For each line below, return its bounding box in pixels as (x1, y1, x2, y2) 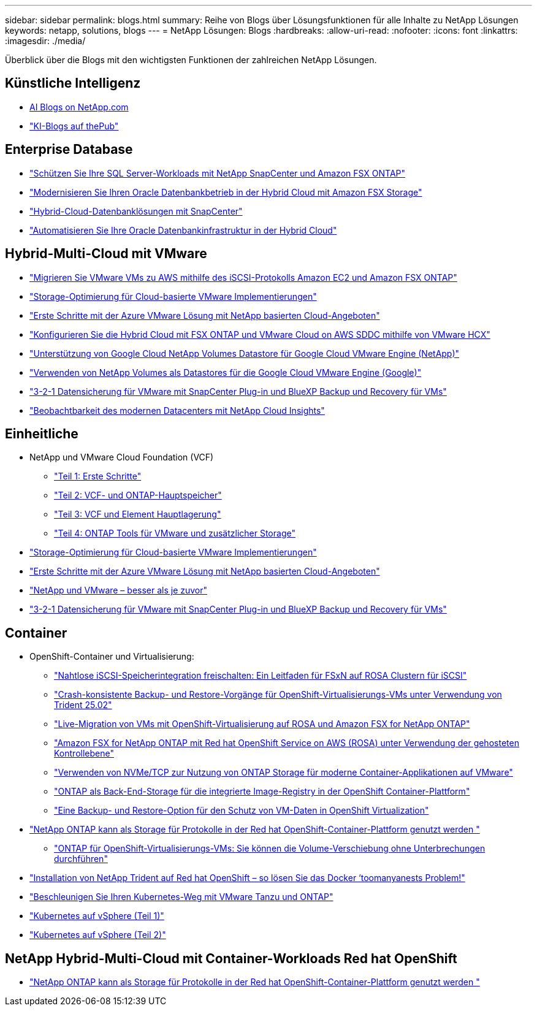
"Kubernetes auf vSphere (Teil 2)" (29, 929, 166, 940)
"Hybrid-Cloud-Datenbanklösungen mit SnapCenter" (29, 205, 243, 216)
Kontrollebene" (54, 748, 114, 759)
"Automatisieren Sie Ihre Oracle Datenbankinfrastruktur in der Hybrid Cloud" (29, 224, 337, 235)
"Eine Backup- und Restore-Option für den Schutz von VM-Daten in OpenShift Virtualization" (54, 805, 429, 816)
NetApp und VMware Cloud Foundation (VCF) (29, 452, 214, 463)
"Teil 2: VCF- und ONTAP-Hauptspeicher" (54, 490, 222, 501)
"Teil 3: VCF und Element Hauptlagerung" (54, 509, 221, 520)
